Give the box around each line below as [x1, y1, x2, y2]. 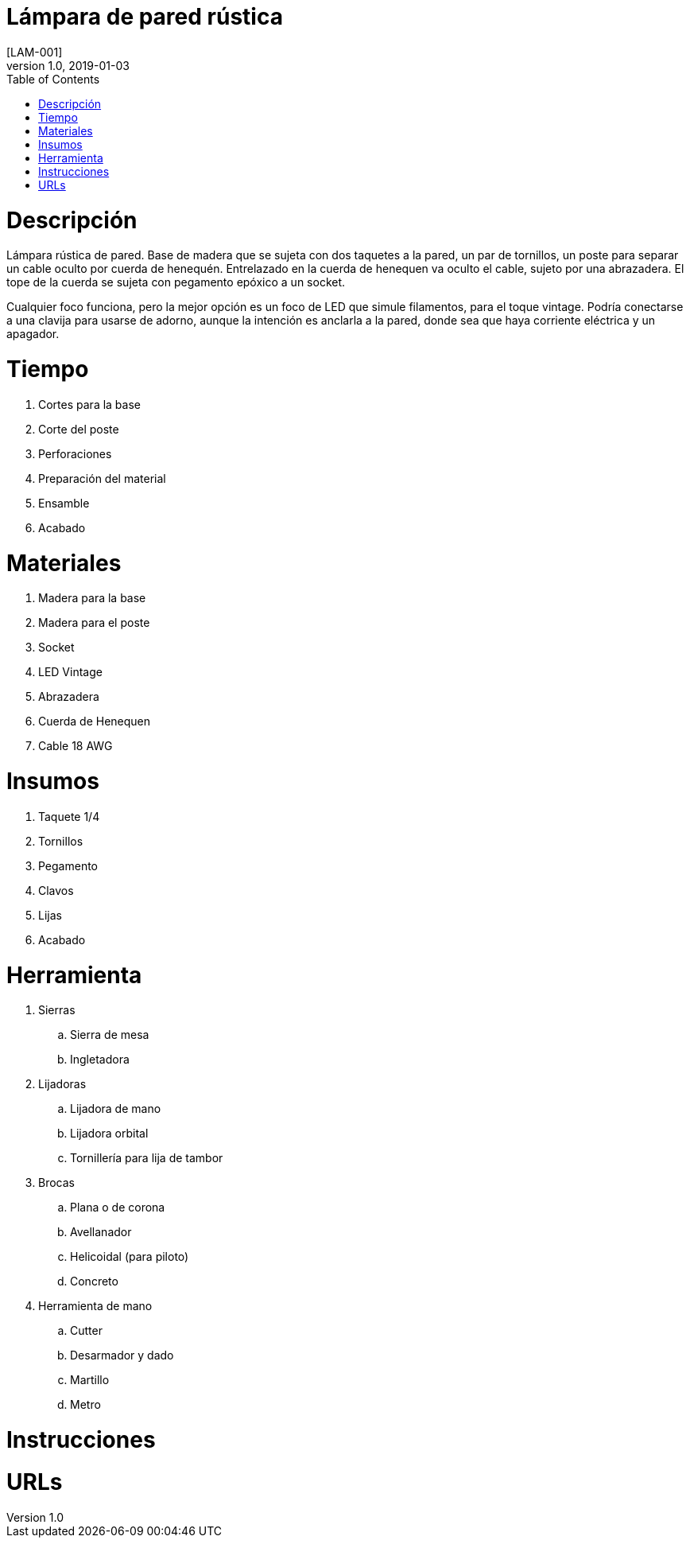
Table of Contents [6, 72, 100, 86]
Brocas [38, 1176, 75, 1190]
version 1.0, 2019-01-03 [6, 58, 130, 72]
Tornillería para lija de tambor [70, 1151, 223, 1165]
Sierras [38, 1003, 76, 1017]
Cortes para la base [38, 397, 141, 411]
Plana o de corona [70, 1200, 165, 1215]
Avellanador [70, 1225, 132, 1239]
